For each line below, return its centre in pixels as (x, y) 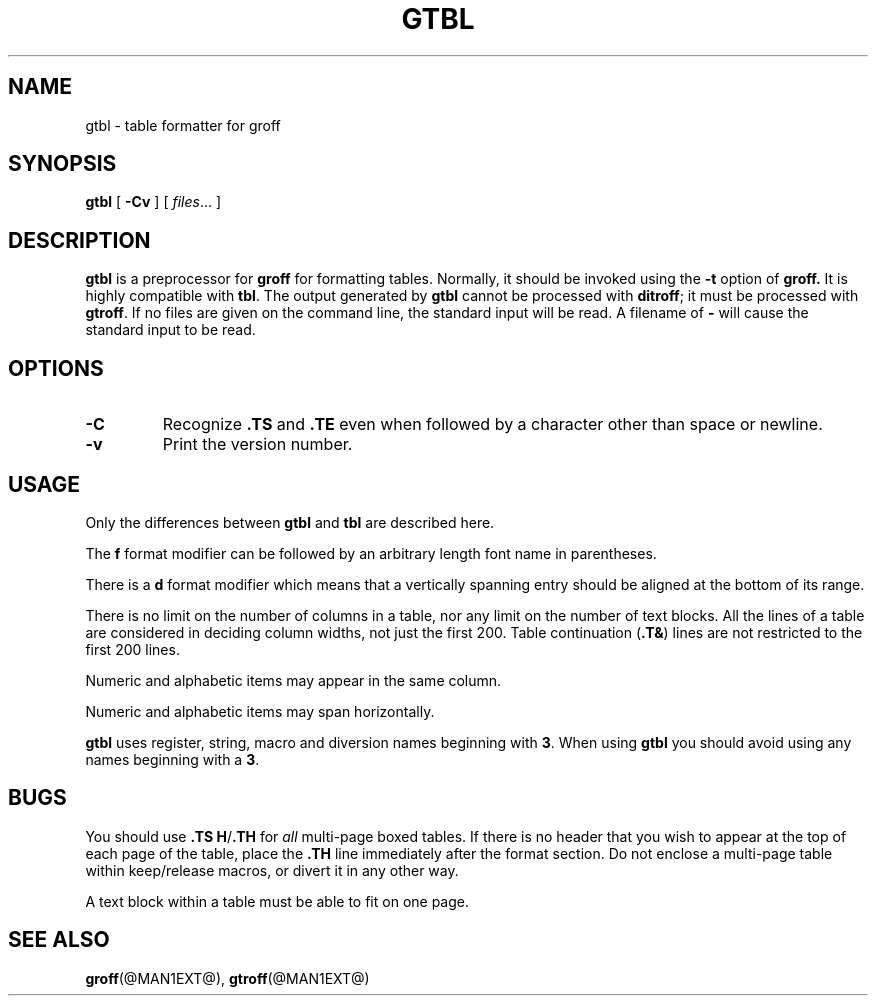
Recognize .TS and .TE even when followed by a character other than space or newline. (492, 424)
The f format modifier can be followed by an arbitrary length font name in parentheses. (371, 553)
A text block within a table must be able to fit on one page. (277, 901)
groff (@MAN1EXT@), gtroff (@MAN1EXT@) (227, 978)
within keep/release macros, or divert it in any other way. (272, 870)
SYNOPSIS (62, 164)
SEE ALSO (59, 940)
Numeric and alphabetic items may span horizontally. (260, 711)
